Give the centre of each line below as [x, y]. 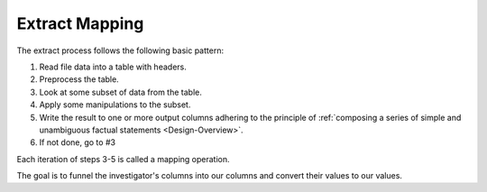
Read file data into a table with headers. [113, 67]
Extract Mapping [80, 23]
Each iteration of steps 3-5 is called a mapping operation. [123, 159]
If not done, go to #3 [78, 142]
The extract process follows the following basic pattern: [120, 50]
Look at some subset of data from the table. [120, 92]
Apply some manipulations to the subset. [115, 105]
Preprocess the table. [79, 79]
